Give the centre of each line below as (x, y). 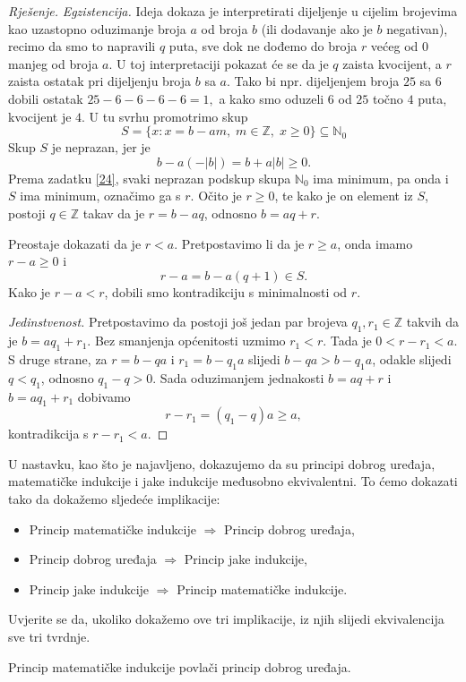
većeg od (394, 46)
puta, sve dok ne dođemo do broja (263, 46)
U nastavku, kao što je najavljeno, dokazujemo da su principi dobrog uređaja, (222, 463)
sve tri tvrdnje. (49, 637)
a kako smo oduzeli (272, 98)
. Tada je (347, 341)
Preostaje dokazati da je (75, 243)
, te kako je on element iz (344, 196)
